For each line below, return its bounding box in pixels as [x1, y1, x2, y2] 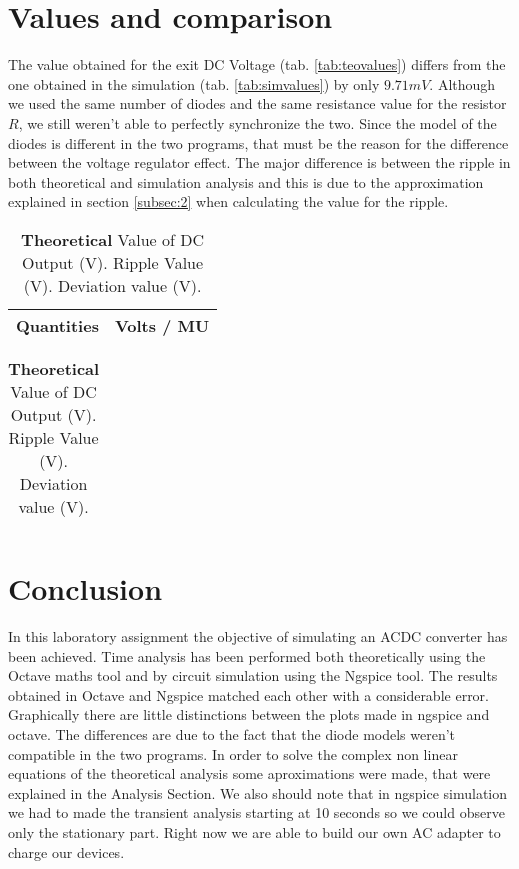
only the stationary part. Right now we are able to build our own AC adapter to [8, 821, 501, 842]
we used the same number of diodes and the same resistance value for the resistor [8, 93, 507, 114]
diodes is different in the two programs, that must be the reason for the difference [8, 132, 509, 153]
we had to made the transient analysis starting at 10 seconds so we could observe [8, 802, 505, 823]
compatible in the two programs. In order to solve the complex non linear [8, 743, 458, 764]
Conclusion [8, 568, 163, 609]
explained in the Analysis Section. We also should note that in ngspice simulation [8, 782, 508, 803]
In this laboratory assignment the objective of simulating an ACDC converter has [8, 626, 508, 646]
